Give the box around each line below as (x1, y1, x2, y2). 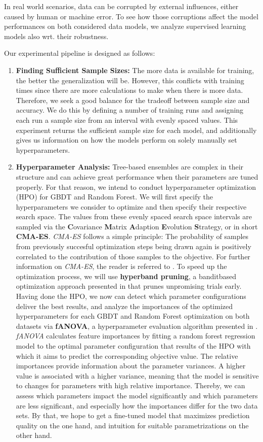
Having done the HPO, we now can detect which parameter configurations (16, 291, 246, 301)
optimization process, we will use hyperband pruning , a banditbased (16, 270, 236, 281)
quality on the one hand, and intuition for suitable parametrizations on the (16, 420, 249, 430)
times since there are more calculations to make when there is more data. (16, 85, 243, 95)
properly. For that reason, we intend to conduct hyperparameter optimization (16, 181, 256, 192)
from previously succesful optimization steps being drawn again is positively (16, 241, 251, 252)
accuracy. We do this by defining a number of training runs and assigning (16, 105, 244, 115)
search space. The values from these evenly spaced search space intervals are (16, 211, 252, 222)
